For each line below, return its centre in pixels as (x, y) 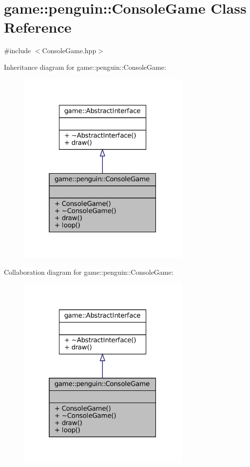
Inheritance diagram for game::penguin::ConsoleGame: (85, 67)
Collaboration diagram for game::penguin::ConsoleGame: (89, 272)
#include (18, 51)
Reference (38, 27)
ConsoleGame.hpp (69, 51)
